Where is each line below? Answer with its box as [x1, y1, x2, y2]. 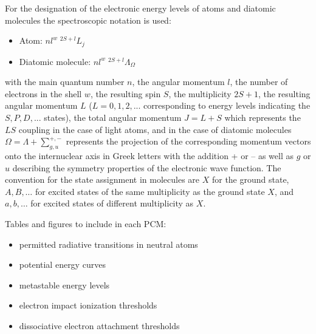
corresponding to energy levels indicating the [143, 99, 311, 112]
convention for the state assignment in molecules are [5, 173, 200, 186]
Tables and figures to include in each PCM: [5, 217, 167, 230]
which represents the [224, 111, 301, 124]
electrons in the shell [5, 87, 82, 100]
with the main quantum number [5, 75, 125, 88]
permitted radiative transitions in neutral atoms [19, 237, 198, 250]
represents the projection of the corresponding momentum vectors [66, 135, 311, 148]
